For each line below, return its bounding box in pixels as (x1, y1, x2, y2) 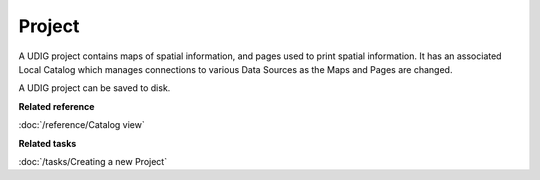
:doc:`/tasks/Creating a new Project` (18, 155, 168, 167)
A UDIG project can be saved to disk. (18, 82, 171, 94)
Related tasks (18, 137, 77, 149)
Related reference (18, 100, 95, 112)
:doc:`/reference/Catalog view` (18, 119, 145, 131)
